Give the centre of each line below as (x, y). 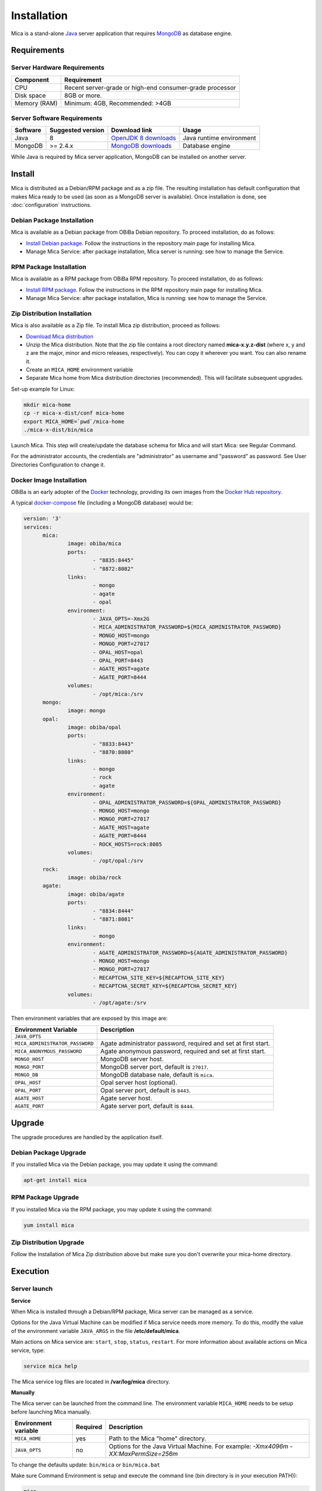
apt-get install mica (55, 1180)
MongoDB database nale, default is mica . (157, 1075)
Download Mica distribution (60, 336)
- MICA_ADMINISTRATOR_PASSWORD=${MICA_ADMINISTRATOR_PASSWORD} (187, 627)
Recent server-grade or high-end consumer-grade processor (150, 88)
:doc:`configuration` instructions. (51, 205)
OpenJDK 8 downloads (143, 138)
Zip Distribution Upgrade (48, 1242)
